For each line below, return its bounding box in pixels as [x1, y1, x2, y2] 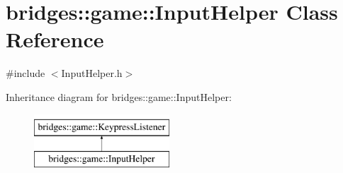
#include [6, 66, 45, 80]
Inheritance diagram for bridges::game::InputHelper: [6, 89, 232, 104]
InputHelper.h [61, 66, 123, 80]
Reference [6, 25, 104, 54]
